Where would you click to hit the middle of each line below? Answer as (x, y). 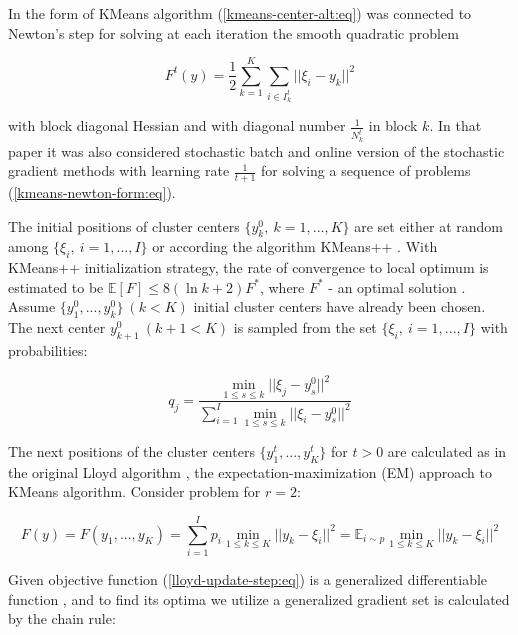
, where (282, 286)
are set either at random (428, 225)
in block (393, 125)
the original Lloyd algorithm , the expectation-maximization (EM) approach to (250, 471)
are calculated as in (447, 450)
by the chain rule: (62, 618)
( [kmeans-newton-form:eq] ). (92, 191)
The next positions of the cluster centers (131, 450)
